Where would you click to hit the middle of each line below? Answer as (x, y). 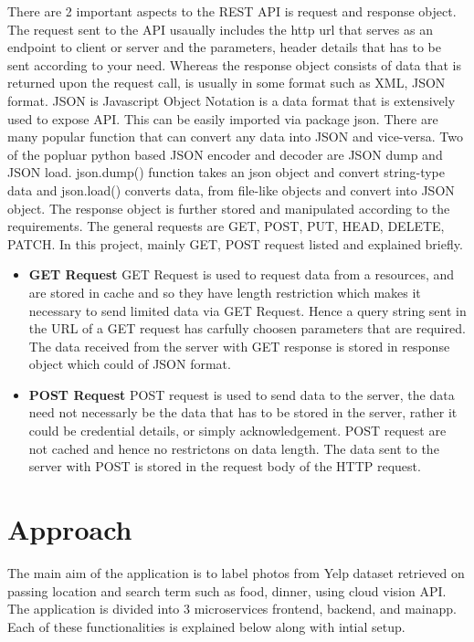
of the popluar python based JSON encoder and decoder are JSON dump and (225, 154)
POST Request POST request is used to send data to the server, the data (242, 394)
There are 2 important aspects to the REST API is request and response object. (232, 11)
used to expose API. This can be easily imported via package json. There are (223, 118)
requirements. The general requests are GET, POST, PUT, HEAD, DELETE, (226, 226)
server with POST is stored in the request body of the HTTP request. (225, 466)
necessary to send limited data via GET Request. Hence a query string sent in (248, 310)
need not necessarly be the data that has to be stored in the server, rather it (243, 412)
